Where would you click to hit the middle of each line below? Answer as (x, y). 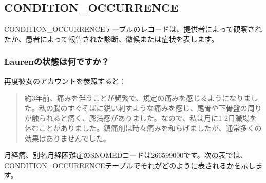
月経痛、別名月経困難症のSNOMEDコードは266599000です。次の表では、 (126, 155)
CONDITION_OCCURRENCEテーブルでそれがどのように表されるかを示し (130, 165)
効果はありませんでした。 (67, 138)
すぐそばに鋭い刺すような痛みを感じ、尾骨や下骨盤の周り (165, 108)
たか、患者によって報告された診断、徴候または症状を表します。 (111, 39)
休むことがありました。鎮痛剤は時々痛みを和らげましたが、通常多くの (143, 128)
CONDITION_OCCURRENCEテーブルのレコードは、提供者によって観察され (133, 29)
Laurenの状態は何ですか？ (57, 62)
